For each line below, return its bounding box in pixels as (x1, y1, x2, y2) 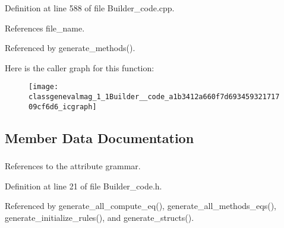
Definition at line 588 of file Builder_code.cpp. (5, 2, 175, 14)
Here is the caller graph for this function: (5, 61, 154, 74)
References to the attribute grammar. (5, 160, 141, 172)
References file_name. (5, 21, 85, 34)
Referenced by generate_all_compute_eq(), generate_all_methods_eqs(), (5, 199, 277, 212)
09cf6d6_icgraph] (29, 102, 97, 111)
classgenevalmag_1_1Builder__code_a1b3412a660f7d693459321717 (29, 93, 280, 102)
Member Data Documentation (5, 128, 194, 147)
